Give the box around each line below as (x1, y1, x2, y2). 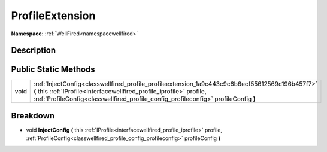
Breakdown (11, 111, 55, 121)
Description (11, 45, 56, 56)
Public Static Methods (11, 65, 95, 75)
